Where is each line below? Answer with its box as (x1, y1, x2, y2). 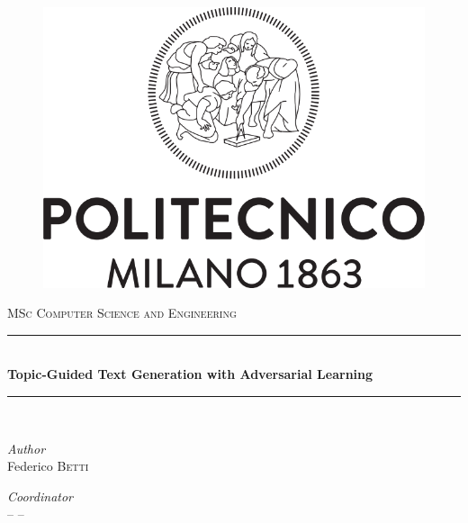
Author (7, 438, 46, 457)
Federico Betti (7, 456, 89, 475)
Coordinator (7, 486, 73, 505)
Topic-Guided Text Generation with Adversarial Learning (7, 365, 373, 383)
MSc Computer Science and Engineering (7, 303, 237, 322)
